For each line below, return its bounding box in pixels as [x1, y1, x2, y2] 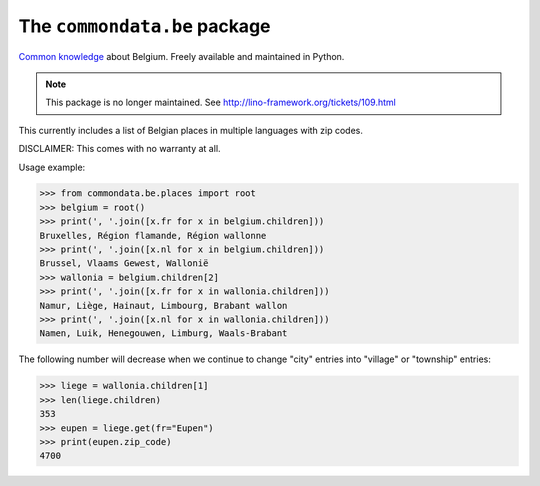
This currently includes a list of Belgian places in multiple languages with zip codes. [18, 124, 364, 136]
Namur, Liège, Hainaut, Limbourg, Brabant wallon [39, 300, 288, 311]
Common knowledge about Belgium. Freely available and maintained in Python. [18, 50, 345, 62]
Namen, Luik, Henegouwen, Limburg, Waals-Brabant [39, 328, 288, 339]
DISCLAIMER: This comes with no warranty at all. [18, 143, 221, 155]
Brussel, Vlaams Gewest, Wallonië [39, 258, 209, 269]
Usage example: [18, 161, 86, 173]
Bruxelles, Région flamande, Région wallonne [39, 230, 267, 241]
